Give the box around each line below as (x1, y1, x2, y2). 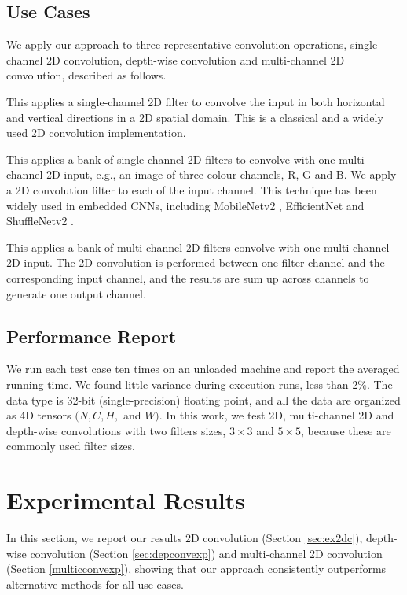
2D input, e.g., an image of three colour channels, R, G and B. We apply (46, 166, 397, 183)
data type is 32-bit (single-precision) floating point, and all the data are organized (6, 391, 401, 408)
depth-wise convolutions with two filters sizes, (6, 422, 226, 438)
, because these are (300, 422, 391, 438)
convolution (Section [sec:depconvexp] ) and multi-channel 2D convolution (30, 545, 383, 561)
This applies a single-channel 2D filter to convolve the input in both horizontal (6, 93, 385, 109)
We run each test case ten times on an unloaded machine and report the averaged (6, 360, 400, 377)
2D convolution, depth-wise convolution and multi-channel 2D (46, 51, 345, 68)
